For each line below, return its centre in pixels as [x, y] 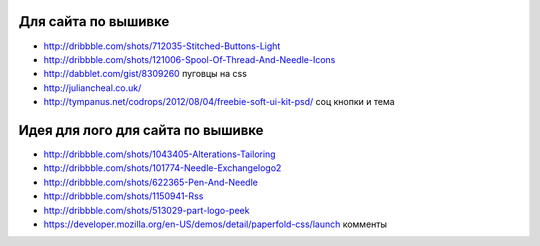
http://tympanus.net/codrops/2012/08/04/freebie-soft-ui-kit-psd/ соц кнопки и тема [219, 102]
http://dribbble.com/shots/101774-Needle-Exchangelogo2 [162, 168]
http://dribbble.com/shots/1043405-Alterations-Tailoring [159, 154]
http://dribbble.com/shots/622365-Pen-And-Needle [151, 182]
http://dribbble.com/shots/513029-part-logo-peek [146, 210]
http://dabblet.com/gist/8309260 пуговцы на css [145, 74]
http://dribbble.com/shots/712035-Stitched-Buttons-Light [162, 46]
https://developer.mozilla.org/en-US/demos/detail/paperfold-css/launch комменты [215, 224]
